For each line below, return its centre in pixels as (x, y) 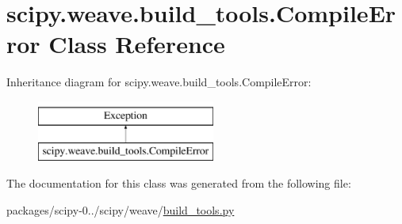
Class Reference (137, 44)
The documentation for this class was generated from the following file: (179, 183)
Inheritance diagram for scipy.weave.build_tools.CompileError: (159, 82)
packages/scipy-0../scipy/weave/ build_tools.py (121, 209)
